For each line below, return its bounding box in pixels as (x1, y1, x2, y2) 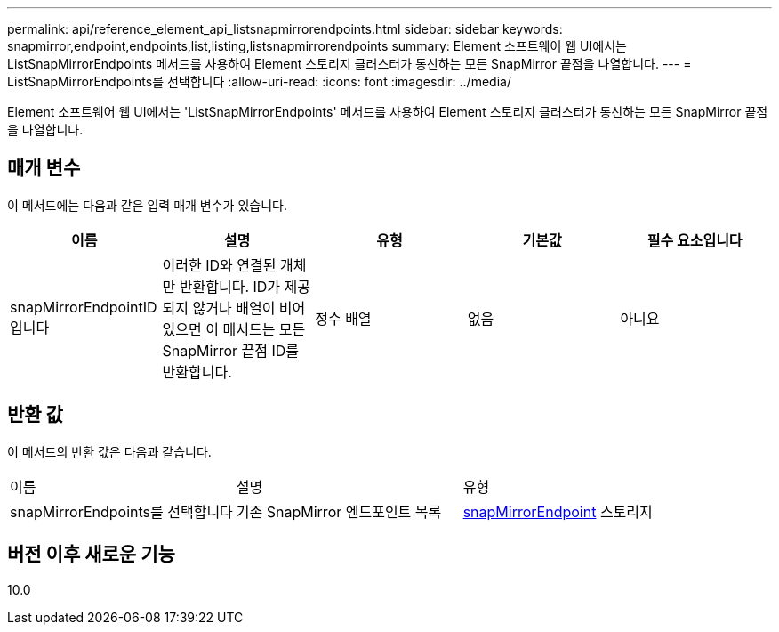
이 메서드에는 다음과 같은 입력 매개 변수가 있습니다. (7, 197, 287, 213)
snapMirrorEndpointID (10, 297, 157, 316)
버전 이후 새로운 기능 (7, 543, 175, 566)
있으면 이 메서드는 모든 (162, 320, 306, 338)
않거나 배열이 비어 (192, 298, 306, 317)
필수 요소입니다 (646, 231, 743, 249)
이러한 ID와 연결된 (162, 255, 277, 274)
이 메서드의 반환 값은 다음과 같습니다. (7, 443, 212, 459)
